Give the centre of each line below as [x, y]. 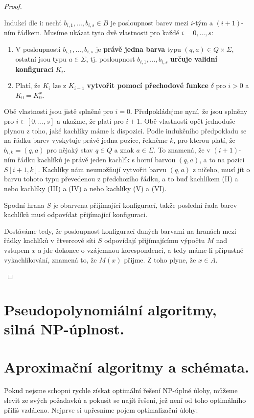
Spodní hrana [24, 205]
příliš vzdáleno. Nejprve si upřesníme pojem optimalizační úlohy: [101, 409]
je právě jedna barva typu [138, 49]
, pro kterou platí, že [204, 140]
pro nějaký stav [70, 149]
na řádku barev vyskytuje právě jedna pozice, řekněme [86, 140]
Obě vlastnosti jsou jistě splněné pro [58, 111]
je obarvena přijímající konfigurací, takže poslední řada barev [145, 205]
